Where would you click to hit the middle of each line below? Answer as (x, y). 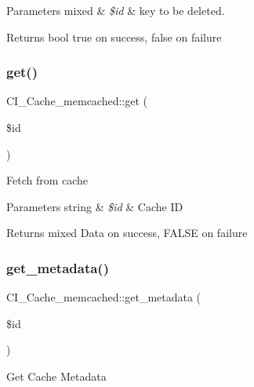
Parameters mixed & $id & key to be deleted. (116, 10)
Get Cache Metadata (56, 376)
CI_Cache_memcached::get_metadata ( (104, 297)
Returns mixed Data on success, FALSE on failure (127, 233)
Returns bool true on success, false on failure (114, 37)
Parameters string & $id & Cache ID (95, 206)
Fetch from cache (47, 180)
